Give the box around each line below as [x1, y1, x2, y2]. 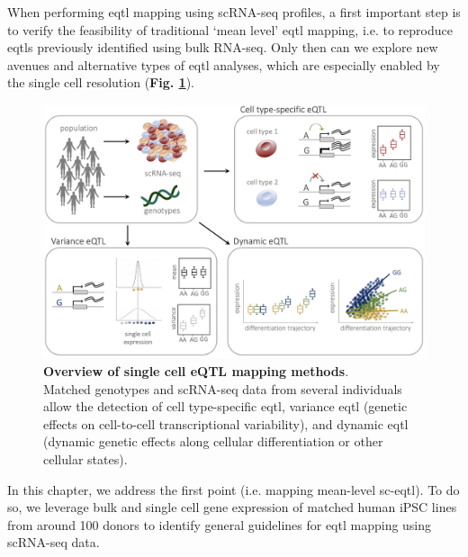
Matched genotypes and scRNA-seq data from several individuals [43, 379, 402, 398]
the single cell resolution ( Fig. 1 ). [7, 73, 194, 92]
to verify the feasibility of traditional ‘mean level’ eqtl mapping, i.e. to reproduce [7, 20, 453, 39]
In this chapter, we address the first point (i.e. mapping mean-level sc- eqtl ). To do [7, 480, 460, 499]
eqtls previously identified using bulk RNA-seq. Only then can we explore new [7, 38, 438, 57]
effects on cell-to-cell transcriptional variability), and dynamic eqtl [43, 414, 409, 433]
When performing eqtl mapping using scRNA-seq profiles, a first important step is [7, 3, 461, 21]
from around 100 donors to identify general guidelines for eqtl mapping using [7, 515, 432, 534]
